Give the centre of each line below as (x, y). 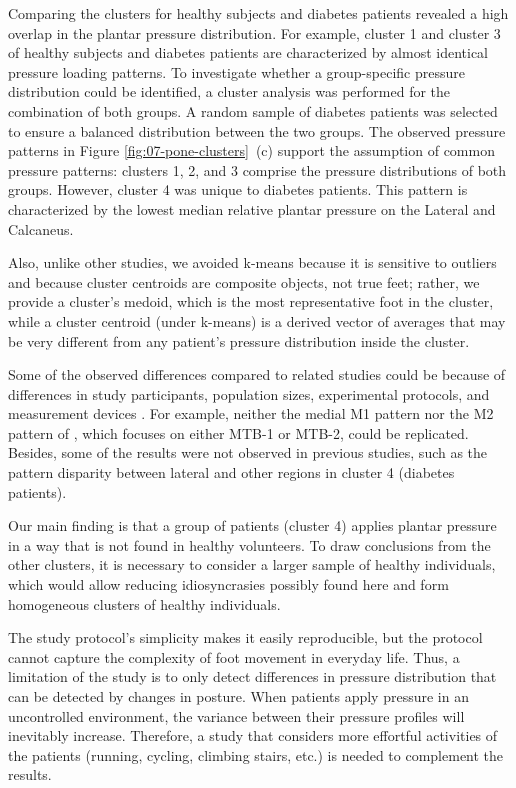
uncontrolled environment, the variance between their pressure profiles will (236, 715)
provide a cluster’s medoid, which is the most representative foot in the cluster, (251, 301)
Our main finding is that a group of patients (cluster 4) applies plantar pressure (252, 525)
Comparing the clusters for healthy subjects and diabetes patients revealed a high (258, 13)
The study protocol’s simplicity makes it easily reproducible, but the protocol (245, 637)
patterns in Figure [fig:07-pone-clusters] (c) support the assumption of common (251, 150)
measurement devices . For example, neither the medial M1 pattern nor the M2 (251, 413)
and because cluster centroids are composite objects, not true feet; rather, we (244, 281)
